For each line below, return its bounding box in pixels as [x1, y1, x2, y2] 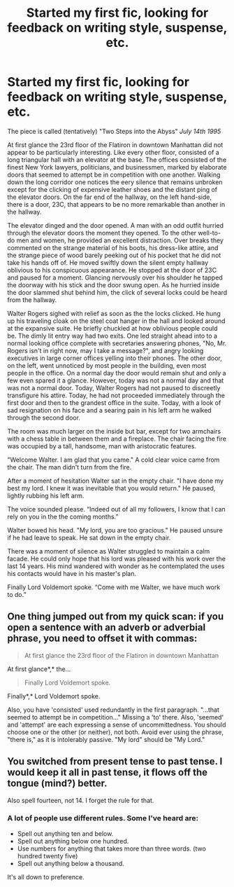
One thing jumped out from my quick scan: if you [7, 611, 224, 623]
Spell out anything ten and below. [17, 829, 114, 838]
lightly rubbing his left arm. [7, 491, 85, 500]
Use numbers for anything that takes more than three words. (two [17, 844, 206, 853]
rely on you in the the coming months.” [7, 512, 119, 521]
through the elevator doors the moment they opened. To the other [7, 228, 197, 237]
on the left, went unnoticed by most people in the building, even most [7, 361, 207, 369]
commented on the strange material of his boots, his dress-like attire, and [7, 243, 219, 252]
